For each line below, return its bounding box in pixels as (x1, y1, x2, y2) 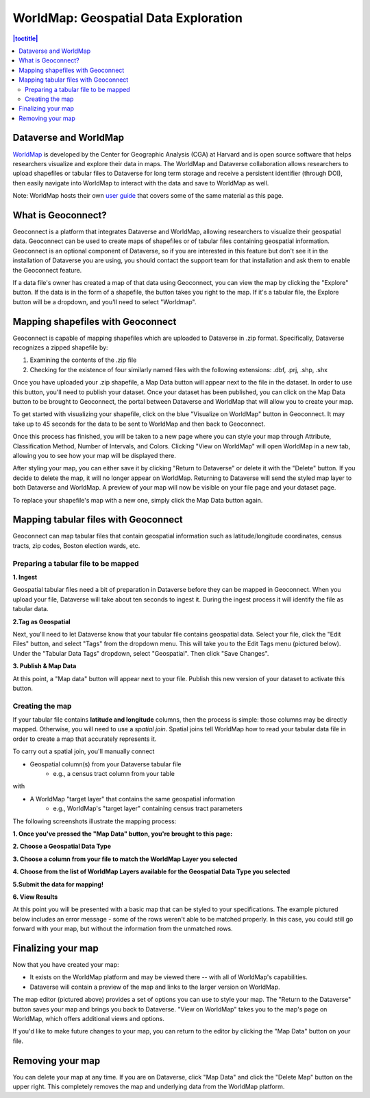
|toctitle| (12, 34, 38, 43)
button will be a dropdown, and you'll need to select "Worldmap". (12, 297, 197, 306)
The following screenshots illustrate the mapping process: (12, 817, 177, 825)
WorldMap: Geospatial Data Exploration (12, 10, 243, 25)
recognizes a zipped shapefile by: (12, 343, 109, 352)
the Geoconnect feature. (12, 266, 82, 274)
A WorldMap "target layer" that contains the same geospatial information (29, 794, 236, 803)
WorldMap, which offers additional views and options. (12, 1014, 164, 1022)
